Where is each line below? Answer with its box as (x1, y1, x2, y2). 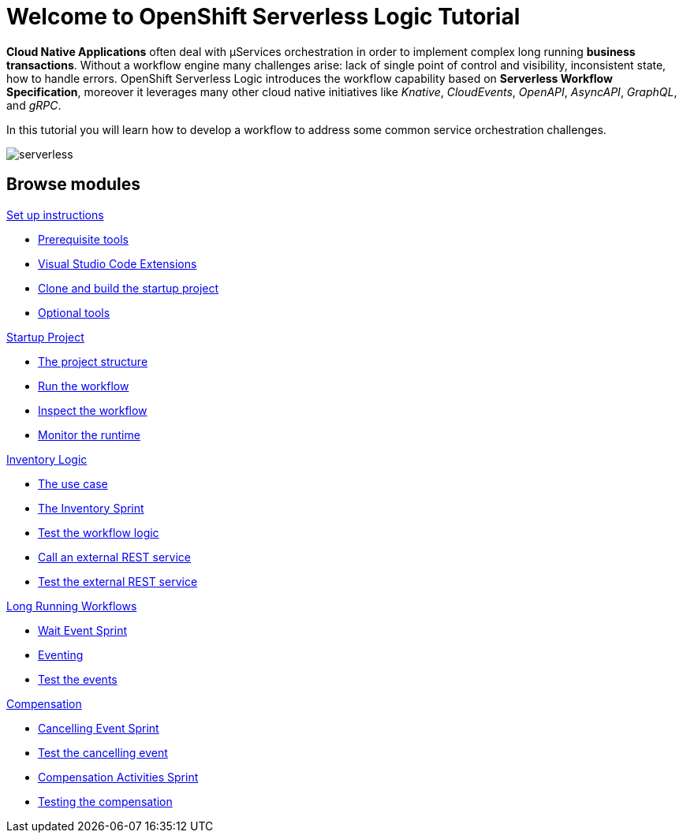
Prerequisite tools (38, 232, 129, 246)
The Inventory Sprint (38, 501, 144, 515)
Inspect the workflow (38, 403, 147, 417)
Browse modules (6, 174, 140, 195)
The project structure (38, 354, 148, 368)
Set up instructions (6, 207, 104, 222)
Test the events (38, 672, 118, 686)
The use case (38, 476, 108, 490)
